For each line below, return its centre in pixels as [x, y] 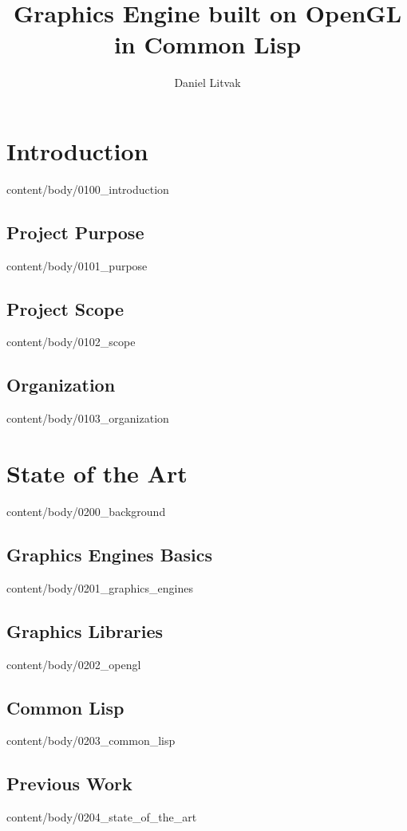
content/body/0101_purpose [77, 265]
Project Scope [65, 308]
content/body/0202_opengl [74, 664]
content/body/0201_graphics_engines [100, 587]
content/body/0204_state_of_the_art [102, 817]
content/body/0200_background [86, 511]
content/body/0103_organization [88, 418]
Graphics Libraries [85, 630]
